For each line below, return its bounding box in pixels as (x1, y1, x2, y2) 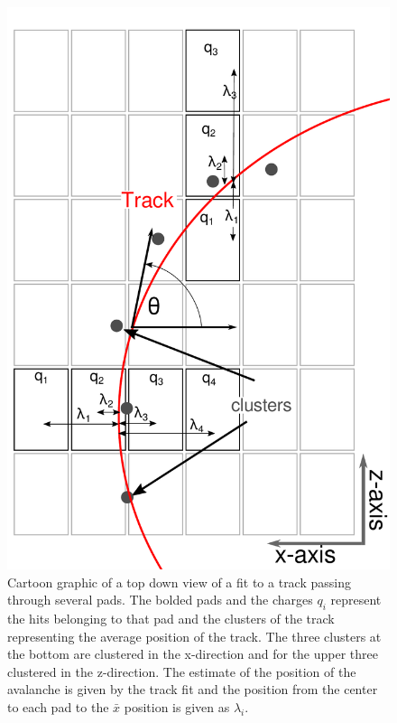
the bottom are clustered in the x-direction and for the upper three (7, 644, 378, 663)
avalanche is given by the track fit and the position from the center (7, 680, 378, 699)
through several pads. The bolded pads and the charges (7, 590, 313, 609)
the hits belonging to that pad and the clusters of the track (7, 609, 335, 627)
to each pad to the (7, 697, 109, 716)
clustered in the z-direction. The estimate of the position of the (7, 662, 356, 681)
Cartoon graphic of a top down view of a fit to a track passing (7, 572, 351, 591)
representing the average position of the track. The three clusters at (7, 626, 382, 645)
